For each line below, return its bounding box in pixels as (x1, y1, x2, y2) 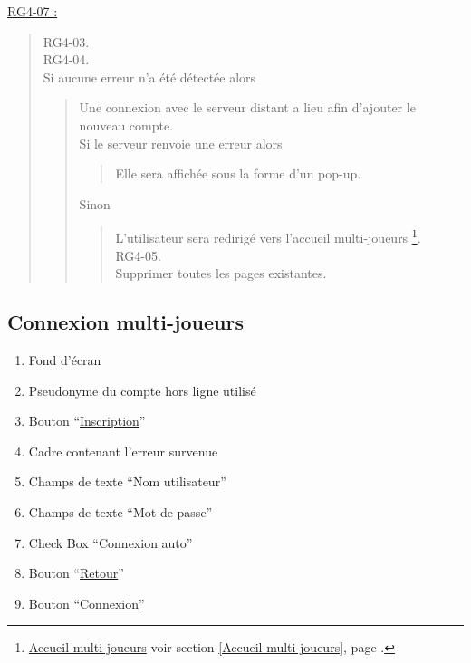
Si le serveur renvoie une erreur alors (79, 133, 283, 152)
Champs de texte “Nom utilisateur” (28, 472, 226, 491)
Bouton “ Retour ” (28, 563, 124, 582)
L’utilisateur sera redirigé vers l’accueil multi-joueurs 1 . (115, 226, 421, 246)
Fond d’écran (28, 350, 101, 369)
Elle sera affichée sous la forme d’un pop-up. (115, 164, 361, 183)
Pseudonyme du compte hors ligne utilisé (28, 380, 256, 399)
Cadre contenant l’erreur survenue (28, 441, 218, 460)
